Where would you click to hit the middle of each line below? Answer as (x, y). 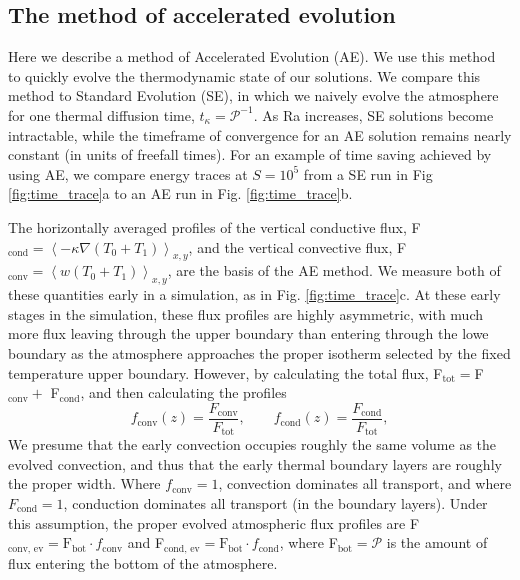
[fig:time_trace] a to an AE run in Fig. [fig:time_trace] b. (180, 193)
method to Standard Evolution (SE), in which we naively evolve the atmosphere (253, 95)
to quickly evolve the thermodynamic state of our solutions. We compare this (244, 75)
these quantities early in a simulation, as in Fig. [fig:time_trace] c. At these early (254, 294)
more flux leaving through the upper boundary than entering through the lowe (248, 333)
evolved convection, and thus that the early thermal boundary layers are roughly (255, 463)
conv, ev (26, 548)
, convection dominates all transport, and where (365, 483)
